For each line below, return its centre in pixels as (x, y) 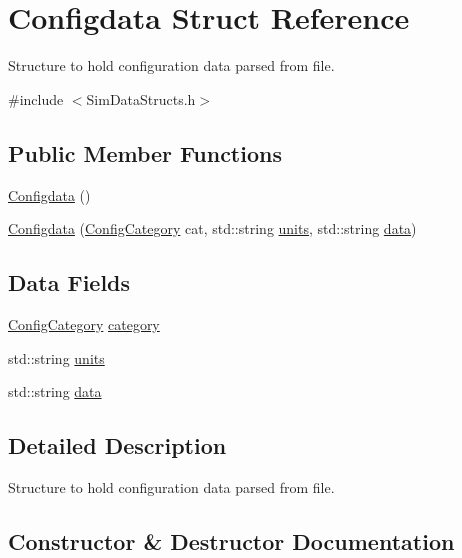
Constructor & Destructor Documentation (231, 540)
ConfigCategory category (84, 323)
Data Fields (69, 282)
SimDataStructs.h (141, 98)
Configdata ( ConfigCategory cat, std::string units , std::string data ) (212, 228)
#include (36, 98)
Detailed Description (117, 445)
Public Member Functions (145, 152)
